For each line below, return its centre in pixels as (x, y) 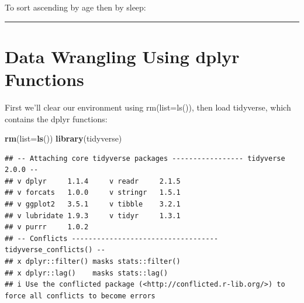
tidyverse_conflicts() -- (55, 250)
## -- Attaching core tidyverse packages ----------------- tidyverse (145, 158)
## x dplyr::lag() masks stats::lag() (87, 273)
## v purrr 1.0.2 (47, 227)
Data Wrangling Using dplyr (122, 56)
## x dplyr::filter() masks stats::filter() (93, 262)
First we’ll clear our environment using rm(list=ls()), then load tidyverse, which (148, 107)
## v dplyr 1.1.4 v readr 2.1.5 (93, 181)
